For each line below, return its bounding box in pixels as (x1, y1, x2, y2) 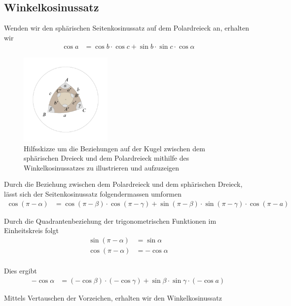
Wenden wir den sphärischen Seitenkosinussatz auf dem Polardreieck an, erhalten (4, 23, 250, 33)
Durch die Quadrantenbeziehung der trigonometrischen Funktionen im (4, 215, 217, 226)
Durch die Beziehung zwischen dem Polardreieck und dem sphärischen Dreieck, (4, 179, 243, 189)
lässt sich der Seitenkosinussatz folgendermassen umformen (4, 188, 182, 199)
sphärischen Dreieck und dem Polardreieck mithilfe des (24, 153, 189, 163)
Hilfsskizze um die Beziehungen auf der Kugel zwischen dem (24, 143, 205, 153)
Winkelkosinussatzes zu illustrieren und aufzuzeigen (24, 162, 180, 172)
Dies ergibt (4, 265, 37, 275)
